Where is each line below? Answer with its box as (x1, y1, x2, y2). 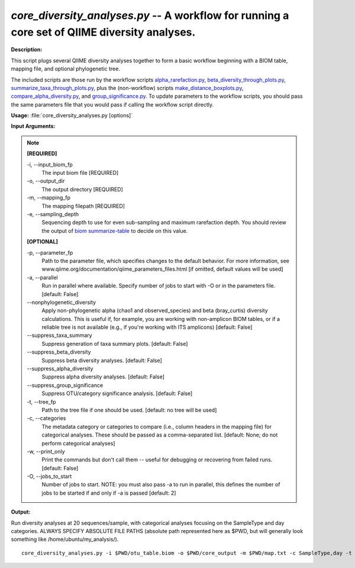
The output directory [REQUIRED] (41, 185, 124, 192)
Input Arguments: (11, 123, 56, 130)
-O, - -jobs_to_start (27, 473, 72, 480)
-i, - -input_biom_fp (27, 161, 73, 168)
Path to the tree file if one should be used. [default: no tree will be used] (41, 406, 217, 413)
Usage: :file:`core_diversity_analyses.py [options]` (11, 112, 133, 119)
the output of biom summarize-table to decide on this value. (41, 227, 188, 234)
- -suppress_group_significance (27, 381, 104, 389)
